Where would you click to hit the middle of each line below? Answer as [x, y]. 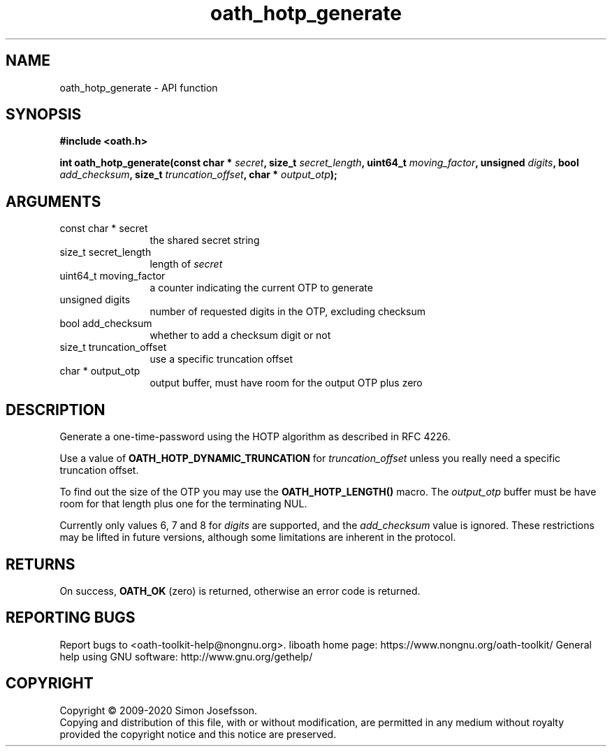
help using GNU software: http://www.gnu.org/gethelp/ [186, 656]
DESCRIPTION [56, 410]
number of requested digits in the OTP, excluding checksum [287, 312]
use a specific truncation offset [221, 359]
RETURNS [41, 564]
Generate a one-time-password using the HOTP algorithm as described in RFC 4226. [255, 437]
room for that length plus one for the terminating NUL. [183, 504]
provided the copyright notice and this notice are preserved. [198, 734]
